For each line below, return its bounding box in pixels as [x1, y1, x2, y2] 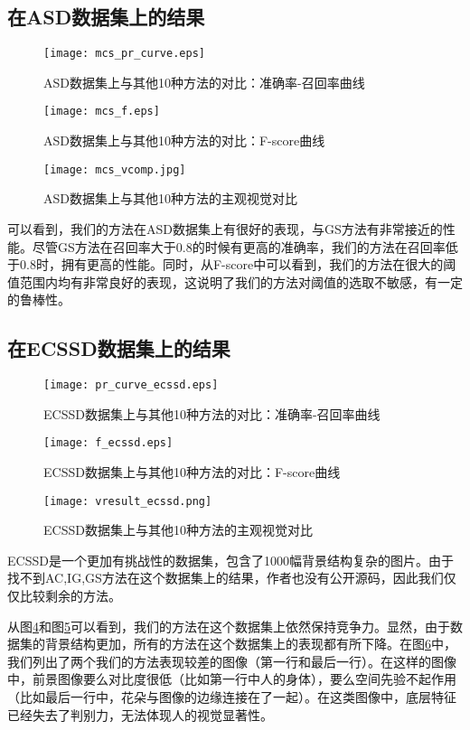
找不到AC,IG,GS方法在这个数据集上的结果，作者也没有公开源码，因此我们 [7, 568, 444, 587]
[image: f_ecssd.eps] [43, 436, 174, 450]
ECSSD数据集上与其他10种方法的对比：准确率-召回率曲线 [43, 404, 381, 423]
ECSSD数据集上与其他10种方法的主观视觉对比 [43, 520, 313, 539]
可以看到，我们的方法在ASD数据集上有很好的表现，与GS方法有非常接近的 [7, 219, 443, 238]
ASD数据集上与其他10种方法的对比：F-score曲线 [43, 131, 325, 150]
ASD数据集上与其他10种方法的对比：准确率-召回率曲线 [43, 72, 365, 91]
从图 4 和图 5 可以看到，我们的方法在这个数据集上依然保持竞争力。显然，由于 [7, 616, 450, 635]
